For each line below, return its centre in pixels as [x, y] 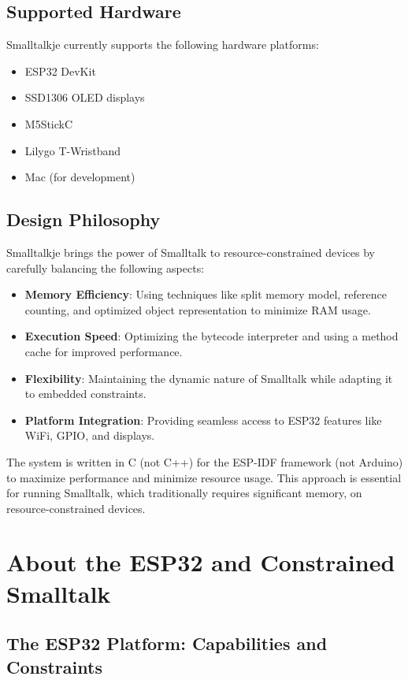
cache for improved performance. [104, 351]
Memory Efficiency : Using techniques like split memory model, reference [206, 294]
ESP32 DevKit [60, 71]
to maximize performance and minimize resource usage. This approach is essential [204, 477]
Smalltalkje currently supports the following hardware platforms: [163, 45]
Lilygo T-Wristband [73, 150]
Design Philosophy [83, 219]
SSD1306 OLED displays [85, 97]
